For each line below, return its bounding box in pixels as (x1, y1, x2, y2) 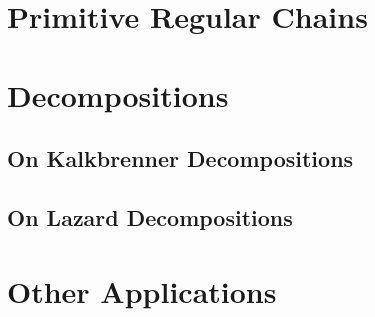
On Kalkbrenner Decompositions (7, 143, 354, 174)
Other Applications (7, 270, 277, 311)
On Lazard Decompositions (7, 201, 293, 232)
